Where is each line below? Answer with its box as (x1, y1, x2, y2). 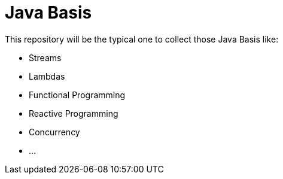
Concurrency (29, 126, 80, 137)
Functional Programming (29, 89, 126, 100)
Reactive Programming (29, 108, 118, 119)
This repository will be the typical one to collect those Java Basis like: (5, 34, 279, 44)
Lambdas (29, 71, 65, 81)
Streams (29, 52, 62, 63)
